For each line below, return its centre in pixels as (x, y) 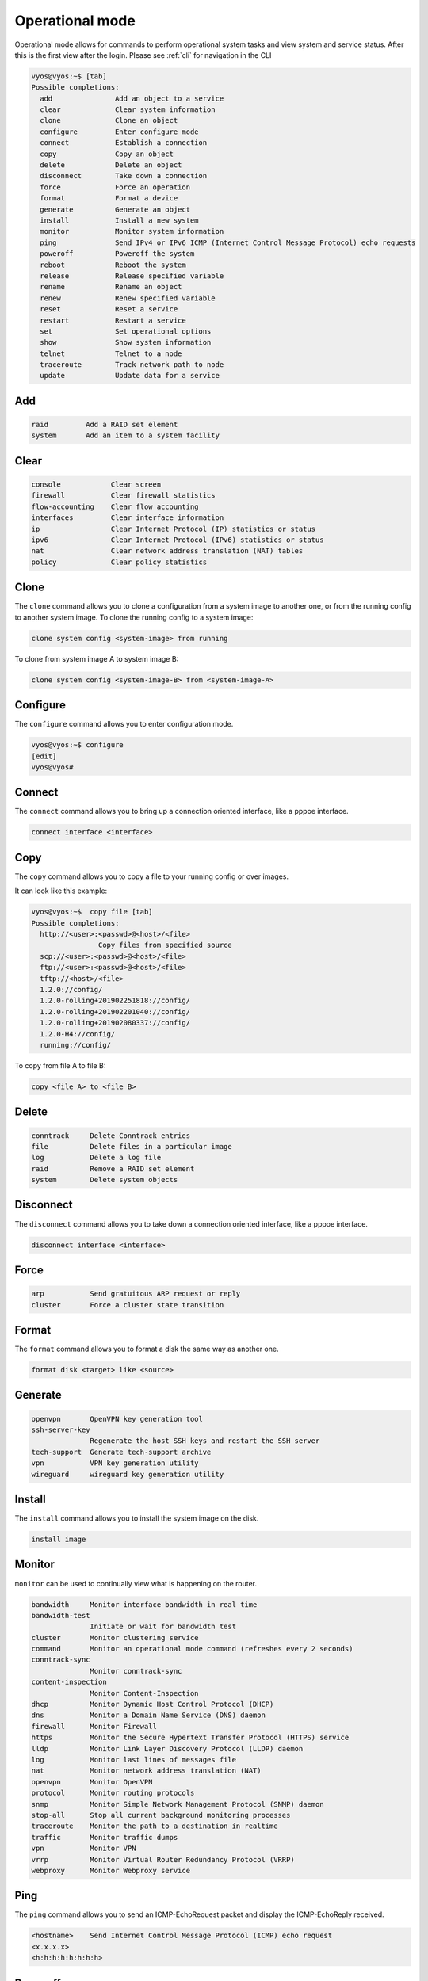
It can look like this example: (61, 891)
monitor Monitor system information (132, 231)
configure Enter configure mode (119, 132)
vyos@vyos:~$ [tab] (69, 76)
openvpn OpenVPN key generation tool (117, 1419)
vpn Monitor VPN (84, 1849)
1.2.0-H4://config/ (78, 1034)
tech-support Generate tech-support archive (121, 1452)
